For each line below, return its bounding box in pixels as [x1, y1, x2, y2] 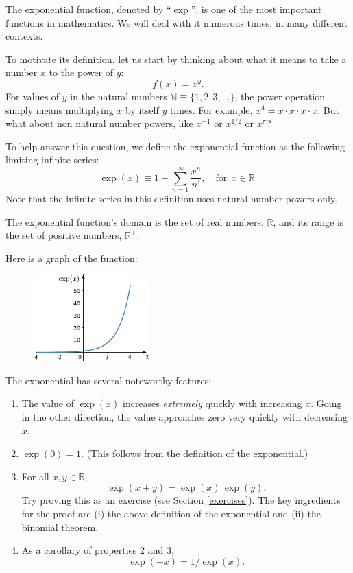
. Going [311, 396, 342, 410]
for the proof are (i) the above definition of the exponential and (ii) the [21, 506, 321, 520]
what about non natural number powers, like [5, 116, 193, 130]
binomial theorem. [21, 519, 99, 534]
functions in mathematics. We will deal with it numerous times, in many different [5, 15, 348, 30]
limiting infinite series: [5, 152, 99, 167]
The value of [21, 396, 75, 410]
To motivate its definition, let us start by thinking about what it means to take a [5, 51, 347, 66]
